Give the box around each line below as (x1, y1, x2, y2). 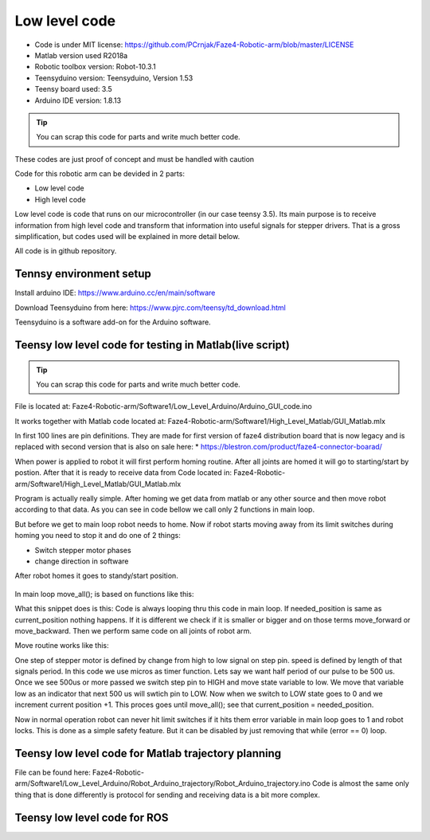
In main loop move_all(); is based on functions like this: (14, 589, 194, 599)
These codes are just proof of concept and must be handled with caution (14, 154, 255, 163)
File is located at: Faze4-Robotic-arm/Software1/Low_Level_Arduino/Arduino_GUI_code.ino (14, 402, 312, 411)
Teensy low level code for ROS (14, 811, 169, 824)
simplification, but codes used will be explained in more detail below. (14, 232, 240, 241)
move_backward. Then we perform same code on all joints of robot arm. (14, 626, 252, 635)
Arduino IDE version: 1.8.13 (34, 96, 122, 105)
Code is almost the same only (311, 779, 409, 788)
